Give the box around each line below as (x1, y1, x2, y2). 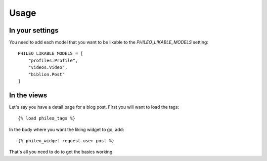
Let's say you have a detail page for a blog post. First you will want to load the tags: (9, 104, 179, 110)
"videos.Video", (28, 65, 68, 70)
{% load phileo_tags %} (18, 116, 76, 121)
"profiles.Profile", (28, 57, 78, 63)
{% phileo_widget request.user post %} (18, 138, 115, 144)
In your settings (9, 26, 59, 35)
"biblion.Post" (28, 72, 65, 77)
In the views (9, 91, 47, 99)
